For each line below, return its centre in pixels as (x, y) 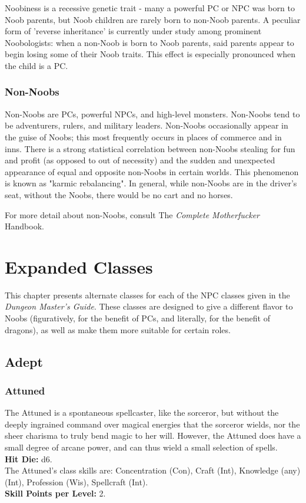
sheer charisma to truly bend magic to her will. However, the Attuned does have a (153, 435)
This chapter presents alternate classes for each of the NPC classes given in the (147, 295)
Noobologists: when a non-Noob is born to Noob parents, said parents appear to (149, 42)
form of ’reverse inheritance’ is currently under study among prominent (133, 31)
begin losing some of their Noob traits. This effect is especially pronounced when (150, 54)
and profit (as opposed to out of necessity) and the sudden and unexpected (140, 160)
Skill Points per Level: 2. (55, 493)
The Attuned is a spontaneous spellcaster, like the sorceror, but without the (142, 412)
